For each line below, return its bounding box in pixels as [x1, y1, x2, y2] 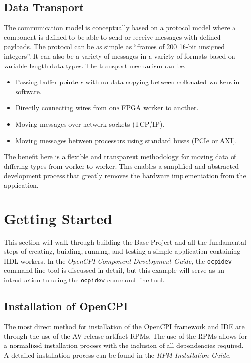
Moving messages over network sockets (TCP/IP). [15, 118, 165, 129]
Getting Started [4, 208, 113, 228]
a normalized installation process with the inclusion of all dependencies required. [4, 340, 244, 350]
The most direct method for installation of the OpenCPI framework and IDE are [4, 321, 245, 331]
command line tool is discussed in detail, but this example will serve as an [4, 265, 224, 275]
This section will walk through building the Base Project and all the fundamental [4, 236, 246, 247]
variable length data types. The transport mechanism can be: [4, 60, 186, 70]
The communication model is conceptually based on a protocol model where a [4, 22, 236, 33]
